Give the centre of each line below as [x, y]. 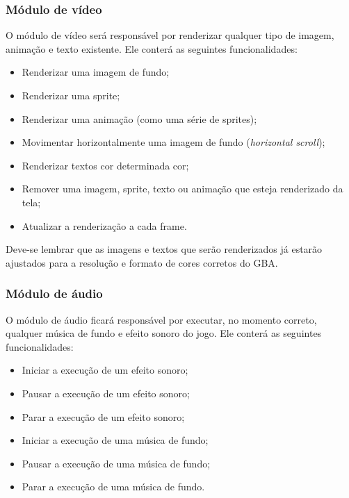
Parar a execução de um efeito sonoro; [103, 416]
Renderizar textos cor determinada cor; [105, 165]
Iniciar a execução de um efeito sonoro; [105, 370]
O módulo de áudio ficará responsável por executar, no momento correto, [161, 319]
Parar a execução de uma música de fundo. [113, 487]
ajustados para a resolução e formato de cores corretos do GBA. [142, 262]
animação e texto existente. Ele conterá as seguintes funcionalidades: [152, 48]
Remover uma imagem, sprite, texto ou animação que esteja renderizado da [182, 189]
